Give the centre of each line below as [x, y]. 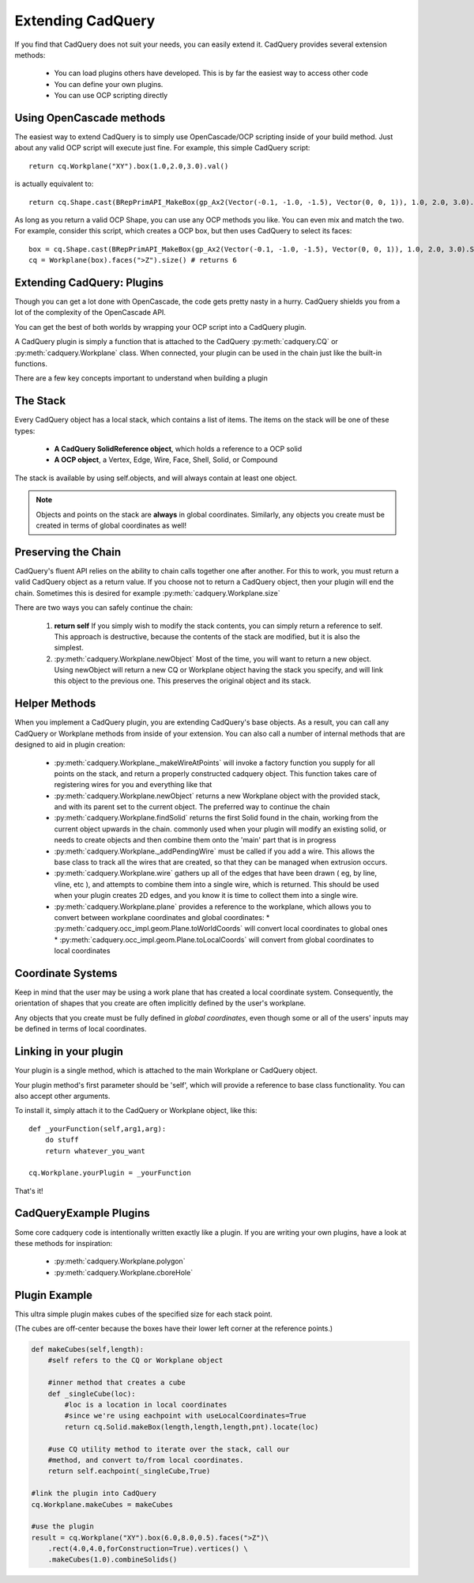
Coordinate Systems [66, 973]
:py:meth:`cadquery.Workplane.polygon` [120, 1261]
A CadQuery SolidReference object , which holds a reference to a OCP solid [178, 449]
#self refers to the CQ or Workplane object [135, 1360]
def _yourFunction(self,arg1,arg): [98, 1129]
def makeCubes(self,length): [88, 1350]
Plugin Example [54, 1295]
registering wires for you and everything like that [133, 785]
